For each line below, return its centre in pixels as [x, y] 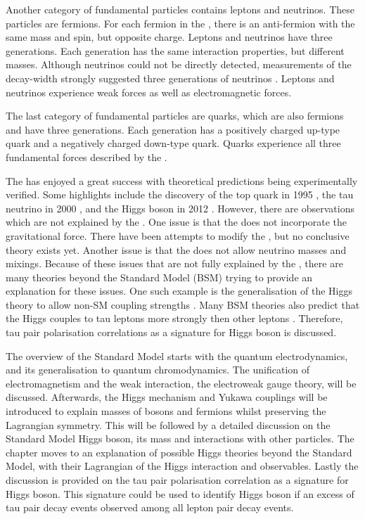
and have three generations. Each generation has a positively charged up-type [173, 129]
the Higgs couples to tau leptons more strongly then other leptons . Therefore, [174, 318]
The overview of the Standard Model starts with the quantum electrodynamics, [177, 355]
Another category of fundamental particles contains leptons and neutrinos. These [180, 9]
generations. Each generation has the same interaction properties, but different [175, 50]
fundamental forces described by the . [87, 156]
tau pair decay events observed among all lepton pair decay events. [150, 507]
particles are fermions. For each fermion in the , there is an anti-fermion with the [180, 23]
